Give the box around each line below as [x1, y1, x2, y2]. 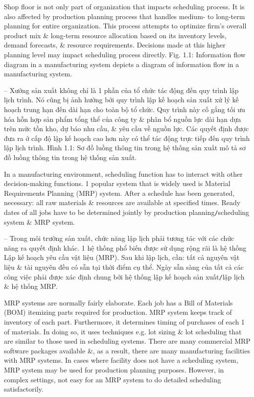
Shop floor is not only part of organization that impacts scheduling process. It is [4, 1, 245, 11]
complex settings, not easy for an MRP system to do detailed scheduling [4, 374, 221, 384]
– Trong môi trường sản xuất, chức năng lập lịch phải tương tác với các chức [4, 233, 234, 243]
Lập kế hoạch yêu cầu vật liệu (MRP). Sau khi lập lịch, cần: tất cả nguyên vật [4, 252, 240, 262]
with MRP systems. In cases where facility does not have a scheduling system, [4, 355, 238, 365]
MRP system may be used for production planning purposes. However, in [4, 364, 224, 374]
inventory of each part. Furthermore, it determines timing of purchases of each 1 [4, 316, 245, 327]
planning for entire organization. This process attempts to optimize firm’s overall [4, 21, 247, 31]
